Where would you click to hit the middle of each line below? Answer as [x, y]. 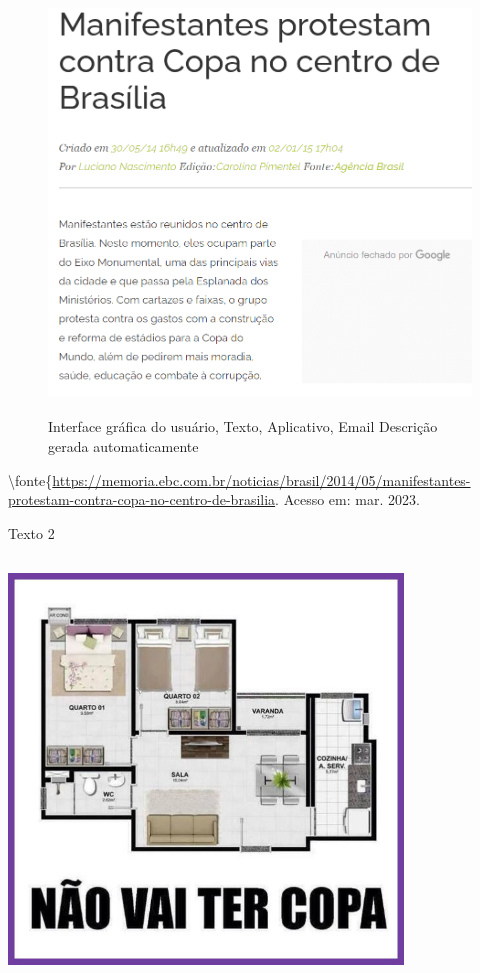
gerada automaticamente [123, 445]
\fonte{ [30, 479]
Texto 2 [31, 532]
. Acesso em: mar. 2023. [347, 499]
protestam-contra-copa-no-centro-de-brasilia [142, 499]
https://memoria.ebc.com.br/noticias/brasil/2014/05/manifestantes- [261, 479]
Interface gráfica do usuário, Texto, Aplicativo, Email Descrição [243, 426]
